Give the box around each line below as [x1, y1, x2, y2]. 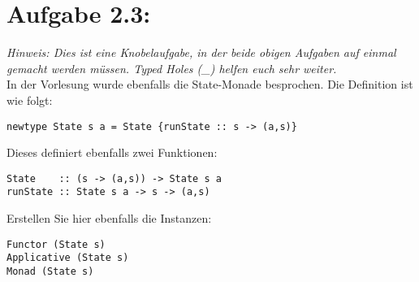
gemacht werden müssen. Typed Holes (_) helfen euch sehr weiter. [6, 59, 337, 76]
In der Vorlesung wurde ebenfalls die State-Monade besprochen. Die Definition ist [6, 76, 413, 93]
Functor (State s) [6, 238, 106, 250]
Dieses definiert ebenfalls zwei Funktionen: [6, 144, 218, 161]
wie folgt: [6, 91, 53, 108]
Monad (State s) [6, 265, 94, 277]
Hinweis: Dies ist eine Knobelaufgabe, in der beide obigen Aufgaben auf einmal [6, 44, 396, 61]
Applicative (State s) [6, 252, 129, 264]
